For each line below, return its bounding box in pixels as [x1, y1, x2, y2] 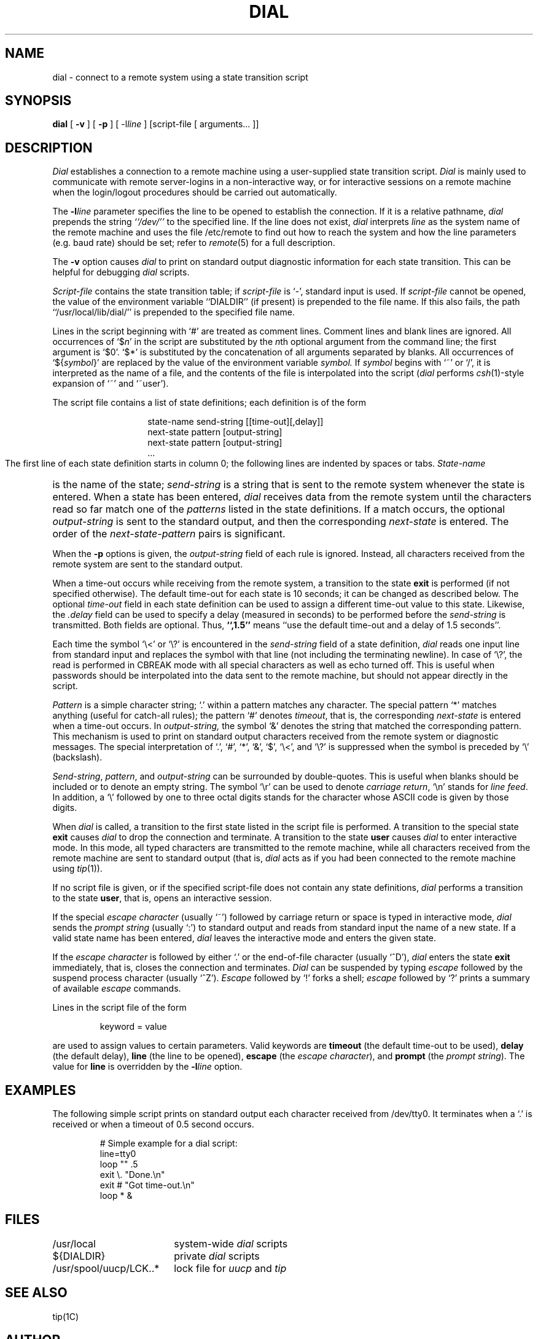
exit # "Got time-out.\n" [99, 1180, 195, 1191]
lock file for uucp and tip [174, 1262, 287, 1274]
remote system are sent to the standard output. [52, 559, 243, 570]
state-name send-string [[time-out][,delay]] [147, 416, 324, 427]
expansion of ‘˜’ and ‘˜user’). [52, 378, 169, 389]
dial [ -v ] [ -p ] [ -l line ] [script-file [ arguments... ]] [52, 119, 259, 130]
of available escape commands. [52, 983, 181, 994]
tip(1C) [52, 1311, 79, 1322]
